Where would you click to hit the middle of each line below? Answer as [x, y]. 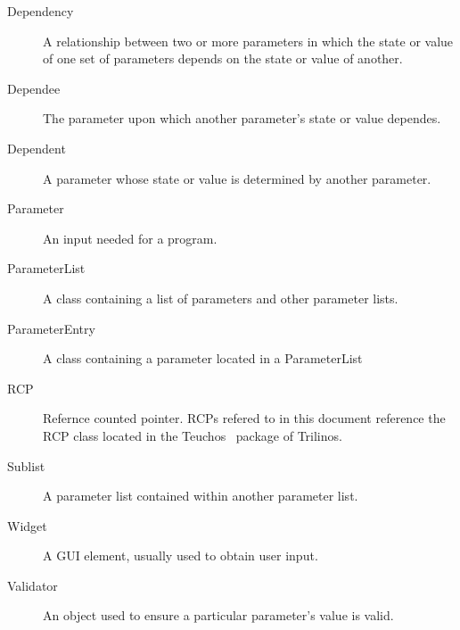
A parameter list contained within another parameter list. [201, 496]
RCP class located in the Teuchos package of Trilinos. [193, 435]
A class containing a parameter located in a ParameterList [203, 358]
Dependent [37, 148]
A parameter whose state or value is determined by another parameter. [237, 178]
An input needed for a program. [130, 238]
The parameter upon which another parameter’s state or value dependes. [242, 118]
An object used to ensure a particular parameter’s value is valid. [218, 615]
